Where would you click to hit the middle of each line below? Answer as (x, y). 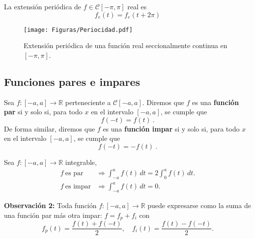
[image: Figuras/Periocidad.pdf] (78, 30)
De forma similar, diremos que (50, 128)
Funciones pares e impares (72, 81)
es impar (78, 187)
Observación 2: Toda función (50, 205)
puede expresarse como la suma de (199, 205)
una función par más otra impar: (53, 215)
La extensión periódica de (43, 6)
